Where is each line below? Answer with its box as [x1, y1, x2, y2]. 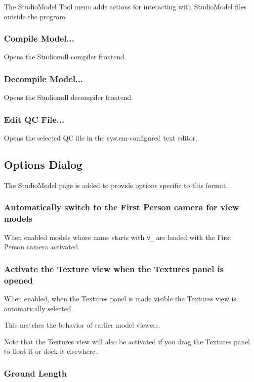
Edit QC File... [4, 113, 65, 125]
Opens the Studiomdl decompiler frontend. [4, 92, 133, 102]
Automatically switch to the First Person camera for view [4, 201, 239, 213]
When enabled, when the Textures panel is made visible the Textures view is [4, 293, 236, 303]
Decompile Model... [4, 72, 84, 85]
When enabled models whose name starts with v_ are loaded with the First [4, 232, 232, 242]
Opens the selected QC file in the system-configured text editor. [4, 133, 198, 143]
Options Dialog [4, 157, 83, 172]
